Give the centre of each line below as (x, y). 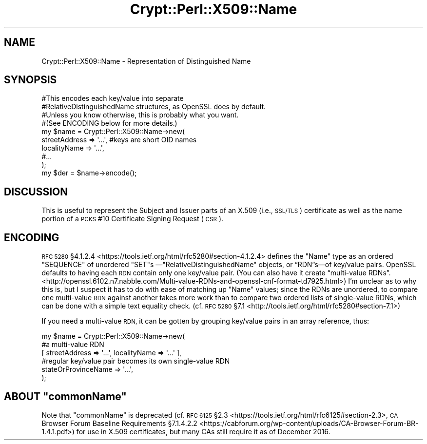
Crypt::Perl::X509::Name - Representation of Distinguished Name (146, 61)
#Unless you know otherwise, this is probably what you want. (140, 115)
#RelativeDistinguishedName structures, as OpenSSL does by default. (154, 107)
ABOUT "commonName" (65, 396)
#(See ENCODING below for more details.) (109, 123)
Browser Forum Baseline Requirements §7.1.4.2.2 (119, 423)
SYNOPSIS (30, 80)
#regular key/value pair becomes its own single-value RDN (136, 361)
